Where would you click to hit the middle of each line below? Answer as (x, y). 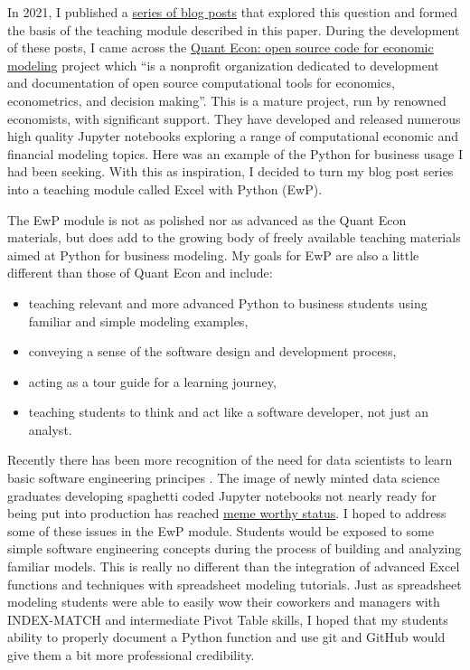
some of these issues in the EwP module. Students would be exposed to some (221, 530)
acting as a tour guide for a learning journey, (152, 381)
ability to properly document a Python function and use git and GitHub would (226, 637)
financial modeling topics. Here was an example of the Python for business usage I (235, 153)
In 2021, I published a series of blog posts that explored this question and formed (233, 12)
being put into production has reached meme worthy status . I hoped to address (227, 513)
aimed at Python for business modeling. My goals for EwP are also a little (213, 255)
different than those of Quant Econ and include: (140, 273)
